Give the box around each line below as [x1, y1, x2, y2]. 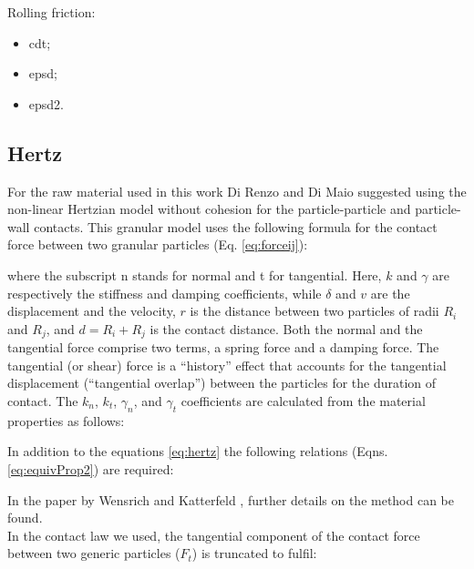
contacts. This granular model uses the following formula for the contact [34, 217, 438, 236]
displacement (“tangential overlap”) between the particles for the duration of [7, 373, 437, 392]
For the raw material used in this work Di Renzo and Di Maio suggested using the [7, 181, 467, 200]
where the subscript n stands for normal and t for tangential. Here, [7, 265, 382, 284]
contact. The [7, 391, 78, 410]
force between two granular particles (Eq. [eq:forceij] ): [7, 235, 308, 254]
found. [7, 508, 43, 527]
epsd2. [28, 94, 64, 113]
